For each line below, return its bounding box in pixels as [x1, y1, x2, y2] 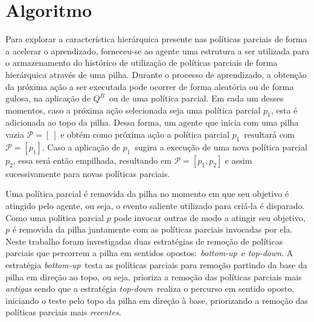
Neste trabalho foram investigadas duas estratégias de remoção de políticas [5, 234, 283, 247]
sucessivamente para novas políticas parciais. [5, 167, 170, 179]
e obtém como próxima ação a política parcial [60, 128, 229, 141]
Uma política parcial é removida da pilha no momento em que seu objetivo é [5, 187, 289, 200]
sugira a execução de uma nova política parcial [135, 140, 307, 153]
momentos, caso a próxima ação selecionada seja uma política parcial [5, 103, 261, 116]
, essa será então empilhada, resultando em [13, 153, 171, 166]
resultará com [244, 128, 295, 141]
